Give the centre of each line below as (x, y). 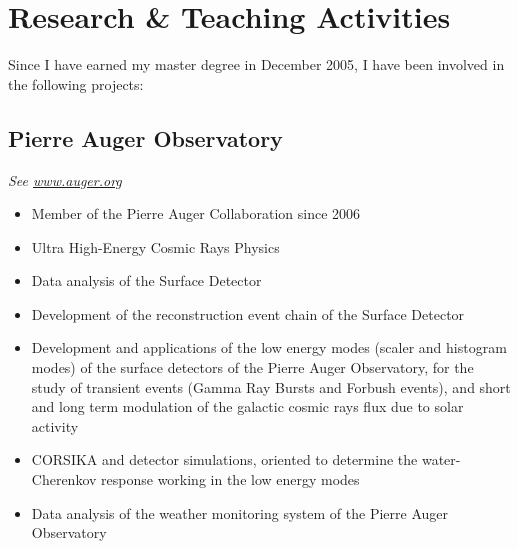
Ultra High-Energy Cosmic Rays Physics (155, 246)
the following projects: (76, 83)
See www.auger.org (65, 179)
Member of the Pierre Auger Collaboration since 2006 (196, 213)
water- (441, 459)
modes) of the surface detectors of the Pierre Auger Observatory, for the (252, 367)
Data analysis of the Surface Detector (146, 280)
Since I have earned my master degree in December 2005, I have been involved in (256, 64)
